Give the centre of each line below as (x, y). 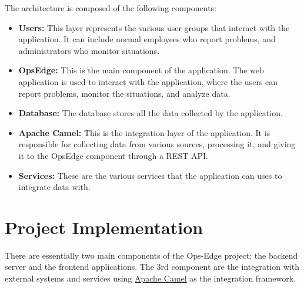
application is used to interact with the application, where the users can (148, 81)
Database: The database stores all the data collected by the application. (151, 113)
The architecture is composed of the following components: (111, 8)
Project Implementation (104, 227)
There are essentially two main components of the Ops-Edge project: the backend (151, 255)
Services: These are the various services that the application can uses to (150, 175)
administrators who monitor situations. (89, 50)
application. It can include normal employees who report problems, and (147, 39)
